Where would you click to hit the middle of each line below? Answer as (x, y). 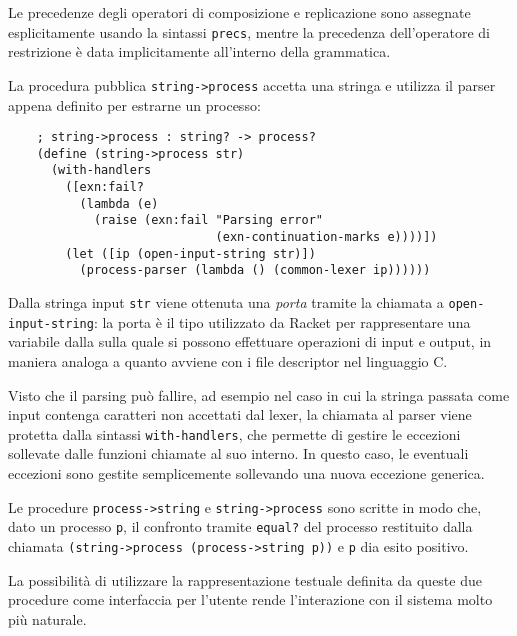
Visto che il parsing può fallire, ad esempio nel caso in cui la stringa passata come (259, 394)
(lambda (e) (119, 203)
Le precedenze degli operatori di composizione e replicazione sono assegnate (239, 12)
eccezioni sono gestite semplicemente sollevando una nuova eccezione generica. (246, 472)
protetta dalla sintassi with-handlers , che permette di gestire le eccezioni (234, 433)
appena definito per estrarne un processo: (134, 104)
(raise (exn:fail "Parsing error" (208, 220)
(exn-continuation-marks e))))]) (326, 237)
